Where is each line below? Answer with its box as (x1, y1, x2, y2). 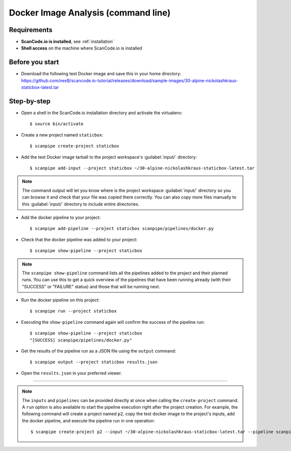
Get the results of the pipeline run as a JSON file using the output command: (21, 348, 177, 354)
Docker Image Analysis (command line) (9, 7, 171, 18)
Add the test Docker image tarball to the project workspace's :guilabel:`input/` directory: (21, 154, 197, 160)
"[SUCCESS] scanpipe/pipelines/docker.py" (30, 337, 132, 343)
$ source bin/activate (30, 121, 84, 127)
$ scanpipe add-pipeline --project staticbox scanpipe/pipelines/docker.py (30, 226, 214, 232)
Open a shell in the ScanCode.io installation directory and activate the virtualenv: (21, 110, 183, 116)
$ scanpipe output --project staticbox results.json (30, 359, 158, 365)
